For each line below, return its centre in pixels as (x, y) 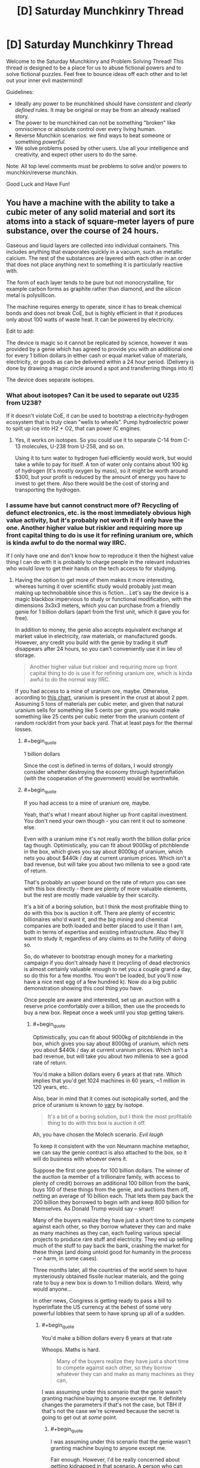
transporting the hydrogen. (48, 490)
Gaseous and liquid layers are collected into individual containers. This (93, 245)
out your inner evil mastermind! (44, 80)
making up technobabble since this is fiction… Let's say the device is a (102, 593)
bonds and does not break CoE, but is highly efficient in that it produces (95, 313)
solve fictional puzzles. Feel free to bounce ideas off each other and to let (97, 74)
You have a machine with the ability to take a (90, 203)
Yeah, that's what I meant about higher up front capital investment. (106, 814)
